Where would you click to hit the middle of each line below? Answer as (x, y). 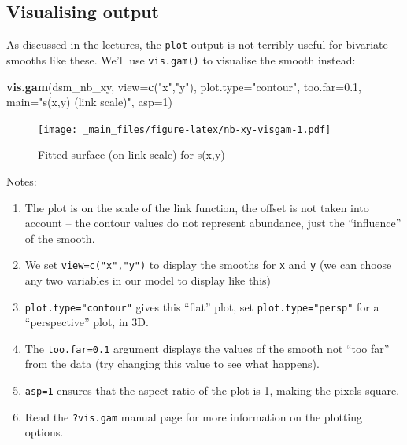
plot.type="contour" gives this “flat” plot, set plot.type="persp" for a (202, 306)
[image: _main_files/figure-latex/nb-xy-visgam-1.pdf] (185, 129)
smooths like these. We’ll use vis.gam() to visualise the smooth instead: (181, 59)
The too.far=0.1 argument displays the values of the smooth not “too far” (207, 348)
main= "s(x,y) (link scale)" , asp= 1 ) (90, 102)
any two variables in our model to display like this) (148, 280)
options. (44, 432)
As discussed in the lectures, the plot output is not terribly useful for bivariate (197, 44)
